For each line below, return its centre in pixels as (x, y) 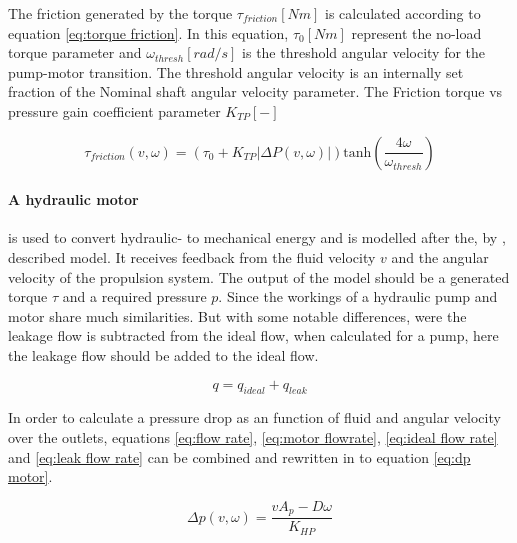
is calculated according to (403, 13)
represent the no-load (416, 32)
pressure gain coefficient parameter (114, 110)
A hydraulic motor (73, 199)
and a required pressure (134, 296)
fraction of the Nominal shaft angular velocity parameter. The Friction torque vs (255, 91)
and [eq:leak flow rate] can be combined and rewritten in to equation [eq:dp (239, 456)
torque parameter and (75, 52)
